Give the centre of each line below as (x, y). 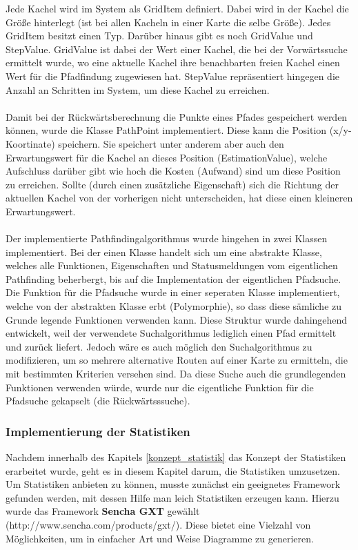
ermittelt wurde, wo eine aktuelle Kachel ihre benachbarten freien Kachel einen (173, 62)
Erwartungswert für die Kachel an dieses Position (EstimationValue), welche (167, 157)
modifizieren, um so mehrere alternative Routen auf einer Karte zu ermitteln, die (177, 360)
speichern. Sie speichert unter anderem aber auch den (171, 143)
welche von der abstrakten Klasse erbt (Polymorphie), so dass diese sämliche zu (174, 306)
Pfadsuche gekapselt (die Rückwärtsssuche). (98, 401)
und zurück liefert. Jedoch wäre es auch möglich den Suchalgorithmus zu (159, 346)
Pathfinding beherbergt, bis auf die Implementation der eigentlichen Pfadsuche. (173, 278)
